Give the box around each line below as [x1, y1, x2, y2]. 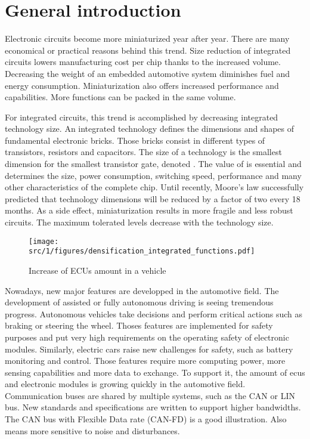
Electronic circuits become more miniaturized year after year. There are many [5, 32, 290, 45]
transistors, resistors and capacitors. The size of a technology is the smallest [5, 146, 282, 158]
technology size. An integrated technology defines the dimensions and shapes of [5, 122, 294, 135]
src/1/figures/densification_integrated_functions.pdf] [29, 247, 255, 256]
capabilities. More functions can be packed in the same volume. [5, 91, 236, 103]
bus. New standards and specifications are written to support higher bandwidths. [5, 401, 301, 413]
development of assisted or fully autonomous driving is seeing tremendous [5, 296, 274, 308]
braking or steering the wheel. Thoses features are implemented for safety [5, 319, 273, 332]
